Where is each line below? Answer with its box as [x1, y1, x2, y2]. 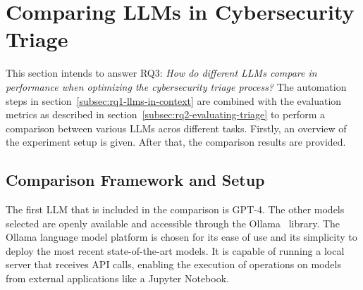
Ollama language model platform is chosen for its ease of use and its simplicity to [6, 229, 357, 244]
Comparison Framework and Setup [6, 169, 265, 191]
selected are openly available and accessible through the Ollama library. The [6, 215, 340, 230]
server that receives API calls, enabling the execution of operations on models [6, 257, 341, 272]
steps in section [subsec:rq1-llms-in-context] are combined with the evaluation [6, 93, 342, 108]
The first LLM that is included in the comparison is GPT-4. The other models [6, 202, 345, 217]
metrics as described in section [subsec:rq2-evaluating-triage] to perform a [6, 107, 325, 122]
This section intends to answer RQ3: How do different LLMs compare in [6, 65, 317, 80]
